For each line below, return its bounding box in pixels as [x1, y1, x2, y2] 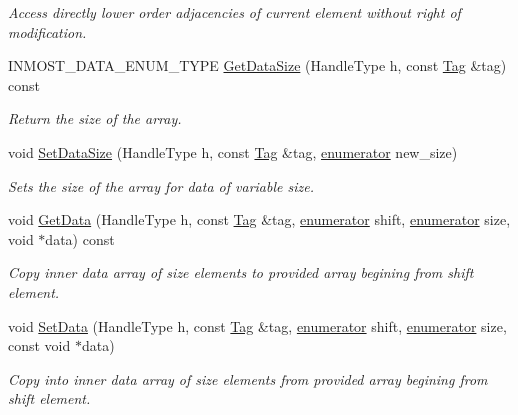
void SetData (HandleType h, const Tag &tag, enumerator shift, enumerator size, [8, 315, 507, 336]
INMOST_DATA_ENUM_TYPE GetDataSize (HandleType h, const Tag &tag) [8, 55, 507, 76]
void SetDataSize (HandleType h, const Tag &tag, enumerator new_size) [8, 141, 458, 162]
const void [8, 335, 71, 356]
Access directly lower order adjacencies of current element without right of [8, 2, 461, 22]
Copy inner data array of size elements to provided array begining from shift [8, 262, 474, 283]
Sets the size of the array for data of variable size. [8, 175, 314, 196]
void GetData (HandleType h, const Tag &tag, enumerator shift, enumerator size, [8, 209, 511, 230]
